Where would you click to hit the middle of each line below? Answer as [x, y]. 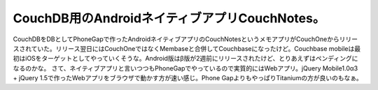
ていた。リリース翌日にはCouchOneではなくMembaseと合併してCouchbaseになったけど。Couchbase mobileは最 [196, 48]
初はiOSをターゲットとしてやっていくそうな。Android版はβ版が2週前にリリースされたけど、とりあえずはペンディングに [185, 59]
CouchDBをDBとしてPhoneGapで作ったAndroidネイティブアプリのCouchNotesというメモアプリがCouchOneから [176, 39]
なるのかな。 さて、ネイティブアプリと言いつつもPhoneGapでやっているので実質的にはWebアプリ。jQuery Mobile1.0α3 [185, 68]
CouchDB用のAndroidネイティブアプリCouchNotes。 [169, 18]
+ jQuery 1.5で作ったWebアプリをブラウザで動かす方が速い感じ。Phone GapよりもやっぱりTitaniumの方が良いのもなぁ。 [188, 78]
